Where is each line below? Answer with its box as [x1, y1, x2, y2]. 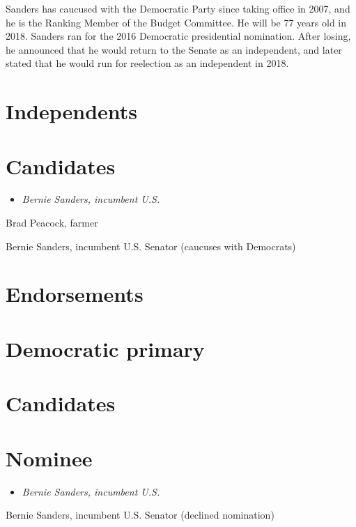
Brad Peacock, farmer [6, 215, 98, 230]
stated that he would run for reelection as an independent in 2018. [6, 56, 289, 70]
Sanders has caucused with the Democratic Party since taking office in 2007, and [6, 1, 350, 15]
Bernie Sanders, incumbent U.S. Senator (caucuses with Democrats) [6, 238, 296, 253]
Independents [6, 97, 138, 125]
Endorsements [6, 280, 144, 308]
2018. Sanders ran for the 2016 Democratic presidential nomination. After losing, [6, 29, 351, 43]
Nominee [6, 443, 93, 472]
